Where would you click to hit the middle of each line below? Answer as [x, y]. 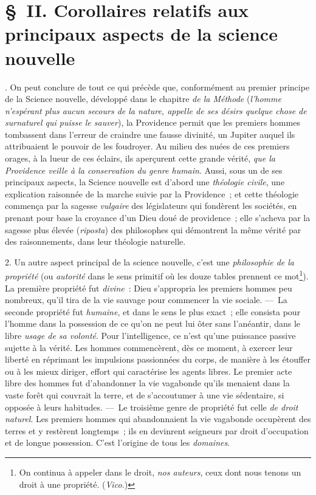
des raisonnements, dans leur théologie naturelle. [95, 241]
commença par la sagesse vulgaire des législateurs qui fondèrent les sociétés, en [151, 206]
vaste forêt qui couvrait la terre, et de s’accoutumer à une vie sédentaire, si [145, 395]
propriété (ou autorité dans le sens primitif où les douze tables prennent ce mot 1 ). [157, 275]
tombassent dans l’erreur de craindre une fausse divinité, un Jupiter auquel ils [150, 134]
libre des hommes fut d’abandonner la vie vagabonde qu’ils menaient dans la [147, 383]
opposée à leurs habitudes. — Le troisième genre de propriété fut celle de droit [152, 407]
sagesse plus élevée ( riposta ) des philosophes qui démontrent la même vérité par [153, 229]
